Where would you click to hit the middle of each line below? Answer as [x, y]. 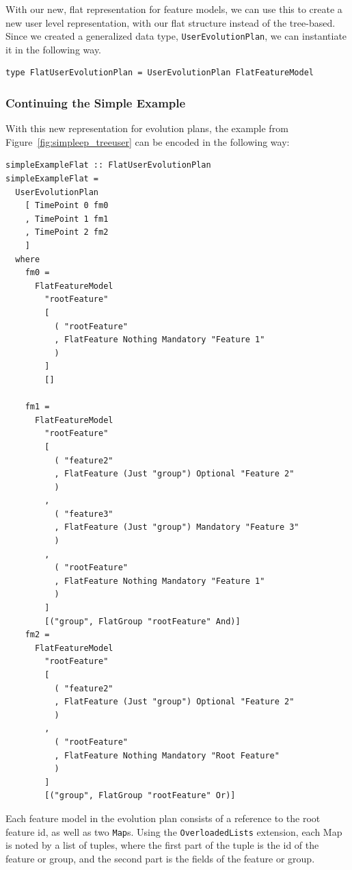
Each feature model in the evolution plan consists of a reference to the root [163, 818]
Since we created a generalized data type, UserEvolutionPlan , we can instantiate [176, 36]
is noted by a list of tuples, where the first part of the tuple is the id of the [162, 845]
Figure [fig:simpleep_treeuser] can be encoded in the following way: [148, 141]
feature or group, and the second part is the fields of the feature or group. [160, 858]
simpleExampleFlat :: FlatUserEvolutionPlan [108, 165]
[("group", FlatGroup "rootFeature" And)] [143, 621]
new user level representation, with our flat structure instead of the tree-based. [171, 22]
